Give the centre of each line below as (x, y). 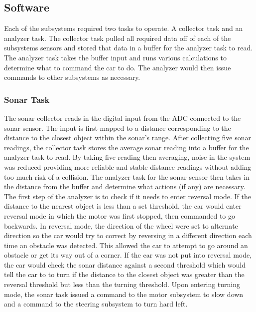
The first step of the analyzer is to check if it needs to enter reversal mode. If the (128, 196)
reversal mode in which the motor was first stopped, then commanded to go (120, 215)
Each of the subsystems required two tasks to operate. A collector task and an (124, 28)
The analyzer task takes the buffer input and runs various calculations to (115, 57)
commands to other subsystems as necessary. (72, 77)
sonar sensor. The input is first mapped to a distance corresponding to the (118, 128)
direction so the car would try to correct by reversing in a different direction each (128, 235)
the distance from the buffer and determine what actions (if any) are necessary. (125, 186)
